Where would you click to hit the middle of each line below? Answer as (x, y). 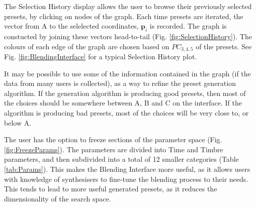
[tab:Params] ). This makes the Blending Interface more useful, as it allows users (127, 169)
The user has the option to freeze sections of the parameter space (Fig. (113, 139)
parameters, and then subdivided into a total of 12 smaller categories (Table (121, 159)
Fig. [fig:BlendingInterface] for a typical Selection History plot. (101, 57)
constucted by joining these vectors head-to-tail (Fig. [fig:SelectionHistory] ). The (128, 36)
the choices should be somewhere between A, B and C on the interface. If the (123, 103)
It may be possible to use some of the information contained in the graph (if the (127, 73)
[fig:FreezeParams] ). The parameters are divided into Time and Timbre (114, 149)
